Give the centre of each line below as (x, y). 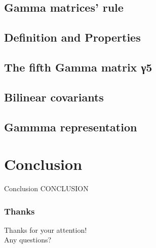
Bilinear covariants (54, 97)
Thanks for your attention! (46, 229)
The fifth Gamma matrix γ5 (78, 67)
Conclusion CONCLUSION (46, 188)
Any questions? (28, 240)
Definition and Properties (72, 37)
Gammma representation (71, 127)
